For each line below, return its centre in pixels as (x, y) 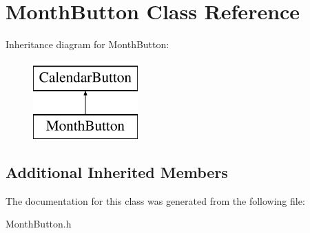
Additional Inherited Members (117, 172)
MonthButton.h (39, 224)
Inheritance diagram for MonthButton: (87, 44)
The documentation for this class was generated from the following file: (155, 200)
